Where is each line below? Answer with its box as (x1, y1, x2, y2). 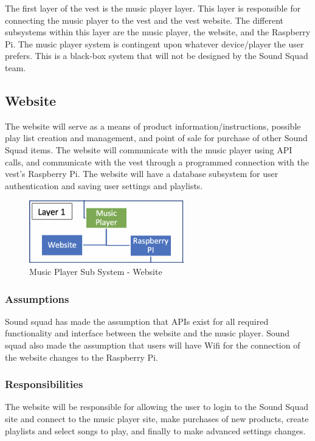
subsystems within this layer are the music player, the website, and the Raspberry (5, 26, 311, 38)
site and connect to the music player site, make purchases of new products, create (5, 412, 309, 425)
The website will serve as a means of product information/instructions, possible (5, 119, 301, 132)
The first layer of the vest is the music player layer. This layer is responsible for (5, 2, 301, 14)
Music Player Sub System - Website (29, 265, 162, 278)
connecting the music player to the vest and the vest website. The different (5, 13, 284, 26)
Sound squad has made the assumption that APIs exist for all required (5, 314, 269, 327)
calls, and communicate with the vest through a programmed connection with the (5, 155, 309, 168)
